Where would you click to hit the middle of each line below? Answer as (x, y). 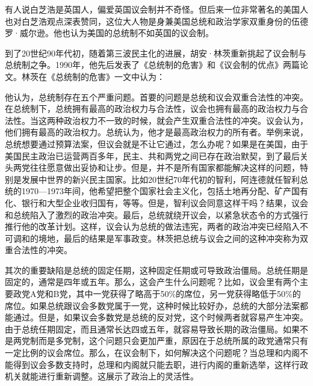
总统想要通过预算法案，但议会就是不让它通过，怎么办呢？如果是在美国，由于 (156, 143)
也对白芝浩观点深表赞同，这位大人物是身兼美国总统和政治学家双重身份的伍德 (156, 21)
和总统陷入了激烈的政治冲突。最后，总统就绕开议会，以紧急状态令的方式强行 (156, 214)
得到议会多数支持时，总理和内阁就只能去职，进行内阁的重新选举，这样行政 (160, 364)
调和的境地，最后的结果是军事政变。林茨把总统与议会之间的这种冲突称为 (156, 238)
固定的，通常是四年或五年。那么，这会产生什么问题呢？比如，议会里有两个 (152, 282)
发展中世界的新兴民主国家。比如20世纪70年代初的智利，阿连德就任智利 (160, 179)
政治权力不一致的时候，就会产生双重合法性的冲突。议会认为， (186, 120)
